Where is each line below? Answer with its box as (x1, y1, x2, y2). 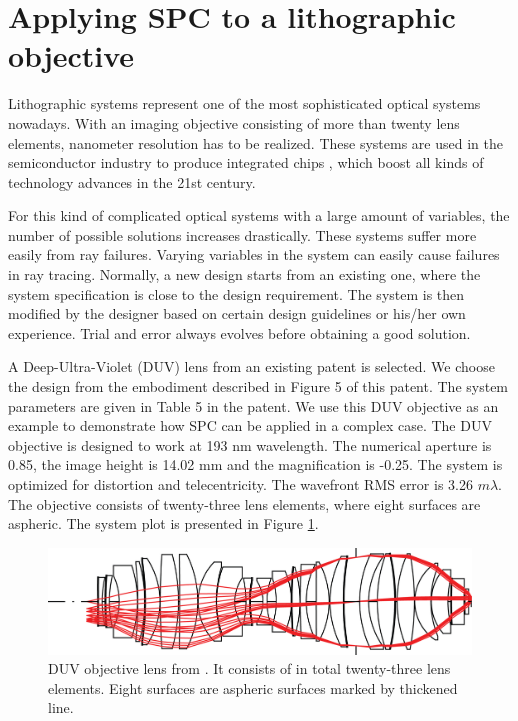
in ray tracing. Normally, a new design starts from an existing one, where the (8, 264, 481, 285)
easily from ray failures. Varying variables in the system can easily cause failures (8, 244, 500, 265)
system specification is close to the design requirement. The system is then (8, 283, 465, 304)
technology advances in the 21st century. (8, 171, 256, 192)
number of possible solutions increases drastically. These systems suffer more (8, 224, 477, 245)
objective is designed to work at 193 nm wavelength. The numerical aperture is (8, 434, 492, 455)
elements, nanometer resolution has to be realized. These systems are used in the (8, 132, 503, 153)
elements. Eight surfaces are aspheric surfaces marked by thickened (48, 677, 458, 698)
